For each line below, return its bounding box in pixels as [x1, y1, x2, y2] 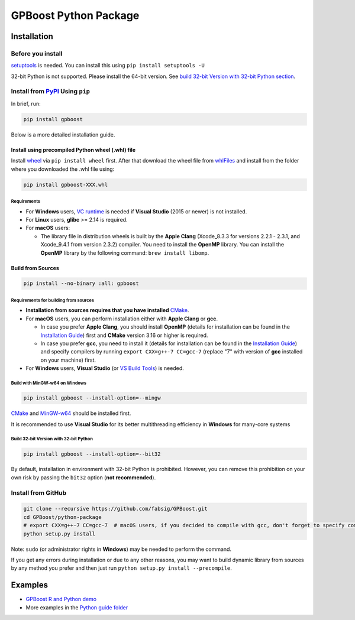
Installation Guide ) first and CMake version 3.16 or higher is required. [40, 332, 208, 339]
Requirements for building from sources [11, 297, 95, 303]
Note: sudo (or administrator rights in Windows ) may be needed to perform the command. [11, 546, 232, 553]
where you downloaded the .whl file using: [11, 165, 115, 173]
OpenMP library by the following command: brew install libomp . [40, 249, 209, 257]
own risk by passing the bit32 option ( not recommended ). [11, 473, 156, 481]
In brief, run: [11, 100, 41, 107]
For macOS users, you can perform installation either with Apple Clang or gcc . [25, 315, 218, 322]
